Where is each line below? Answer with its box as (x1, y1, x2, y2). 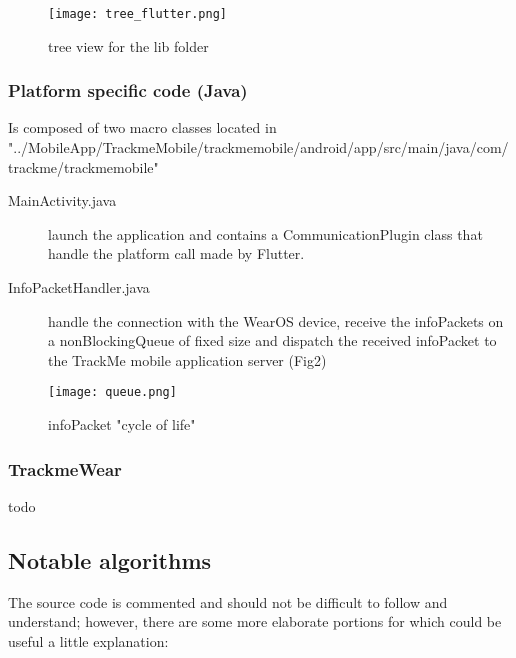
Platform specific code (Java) (8, 78, 248, 103)
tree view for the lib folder (48, 35, 209, 56)
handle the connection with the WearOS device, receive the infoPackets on (48, 310, 504, 331)
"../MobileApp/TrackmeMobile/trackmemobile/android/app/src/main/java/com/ (8, 137, 509, 158)
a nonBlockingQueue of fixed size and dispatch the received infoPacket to (48, 330, 497, 351)
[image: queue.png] (48, 385, 177, 400)
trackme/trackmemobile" (8, 156, 159, 177)
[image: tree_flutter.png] (48, 7, 227, 21)
